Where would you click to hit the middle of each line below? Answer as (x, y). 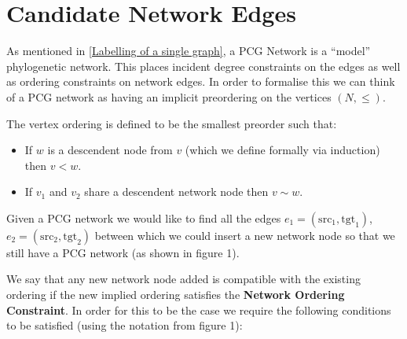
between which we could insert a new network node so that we (245, 235)
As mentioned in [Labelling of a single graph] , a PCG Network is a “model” (189, 51)
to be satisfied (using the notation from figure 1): (125, 325)
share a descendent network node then (176, 192)
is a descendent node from (110, 150)
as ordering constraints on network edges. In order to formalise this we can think (201, 81)
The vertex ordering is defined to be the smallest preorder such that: (172, 123)
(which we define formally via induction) (282, 150)
